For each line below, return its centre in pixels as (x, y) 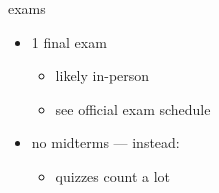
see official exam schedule (133, 108)
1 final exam (69, 41)
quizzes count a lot (112, 175)
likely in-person (102, 75)
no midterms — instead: (105, 142)
